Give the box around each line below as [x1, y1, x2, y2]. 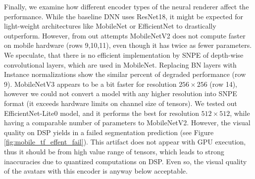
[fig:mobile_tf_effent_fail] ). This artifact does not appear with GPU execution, [4, 137, 246, 147]
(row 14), [209, 78, 237, 89]
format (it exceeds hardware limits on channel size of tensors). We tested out [4, 98, 237, 108]
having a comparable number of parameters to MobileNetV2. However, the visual [4, 117, 251, 128]
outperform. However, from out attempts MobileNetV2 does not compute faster [4, 30, 246, 40]
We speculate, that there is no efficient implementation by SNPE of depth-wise [4, 49, 244, 60]
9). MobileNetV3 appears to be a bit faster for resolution [4, 78, 177, 89]
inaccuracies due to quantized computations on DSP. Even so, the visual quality [4, 156, 247, 166]
